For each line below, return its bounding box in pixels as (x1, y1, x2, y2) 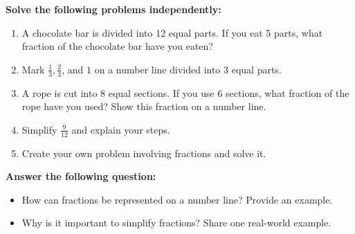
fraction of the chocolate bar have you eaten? (21, 39, 213, 53)
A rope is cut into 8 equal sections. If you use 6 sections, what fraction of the (21, 85, 349, 100)
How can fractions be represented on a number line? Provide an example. (21, 192, 333, 206)
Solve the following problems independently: (6, 2, 221, 16)
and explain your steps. (71, 122, 170, 136)
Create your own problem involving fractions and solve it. (21, 145, 266, 160)
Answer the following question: (6, 169, 156, 183)
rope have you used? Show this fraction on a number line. (21, 99, 266, 114)
